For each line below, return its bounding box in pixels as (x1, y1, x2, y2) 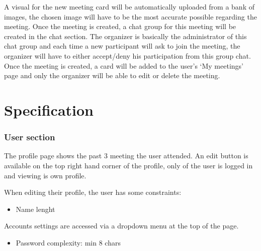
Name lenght (16, 203, 55, 214)
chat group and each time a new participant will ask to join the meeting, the (4, 41, 240, 51)
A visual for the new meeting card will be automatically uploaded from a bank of (4, 2, 254, 12)
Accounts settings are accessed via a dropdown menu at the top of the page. (4, 220, 239, 231)
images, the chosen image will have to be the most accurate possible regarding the (4, 11, 257, 22)
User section (4, 131, 55, 143)
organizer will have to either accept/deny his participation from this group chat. (4, 50, 251, 61)
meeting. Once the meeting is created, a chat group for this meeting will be (4, 21, 236, 32)
